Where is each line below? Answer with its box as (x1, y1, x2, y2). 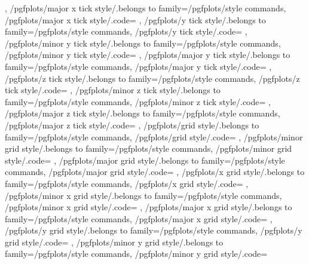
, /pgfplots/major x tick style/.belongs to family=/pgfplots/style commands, (5, 2, 286, 14)
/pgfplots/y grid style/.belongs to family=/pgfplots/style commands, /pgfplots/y (5, 224, 302, 237)
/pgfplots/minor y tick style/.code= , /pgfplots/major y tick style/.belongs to (5, 48, 290, 61)
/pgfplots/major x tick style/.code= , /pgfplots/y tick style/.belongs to (5, 13, 266, 26)
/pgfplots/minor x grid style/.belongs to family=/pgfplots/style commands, (5, 189, 282, 201)
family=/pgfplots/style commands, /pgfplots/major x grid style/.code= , (5, 212, 273, 225)
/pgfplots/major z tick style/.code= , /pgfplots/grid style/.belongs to (5, 118, 259, 131)
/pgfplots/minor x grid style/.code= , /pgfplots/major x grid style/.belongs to (5, 201, 292, 213)
